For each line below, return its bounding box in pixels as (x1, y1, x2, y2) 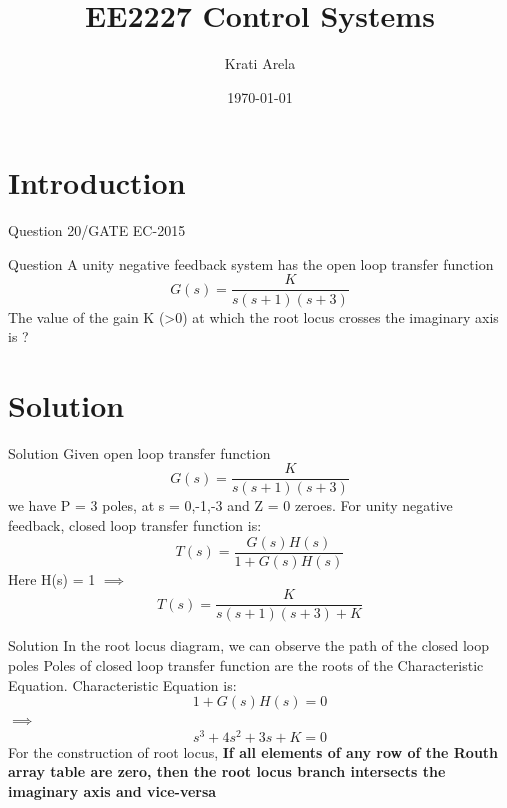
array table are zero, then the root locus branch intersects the (8, 761, 446, 782)
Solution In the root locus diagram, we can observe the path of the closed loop (8, 635, 490, 656)
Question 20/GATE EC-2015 (8, 220, 186, 241)
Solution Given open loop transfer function (8, 442, 271, 463)
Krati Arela (224, 53, 296, 74)
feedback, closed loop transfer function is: (8, 515, 262, 536)
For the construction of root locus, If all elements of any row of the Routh (8, 741, 499, 762)
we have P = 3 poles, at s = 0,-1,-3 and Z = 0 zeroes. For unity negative (8, 495, 453, 516)
